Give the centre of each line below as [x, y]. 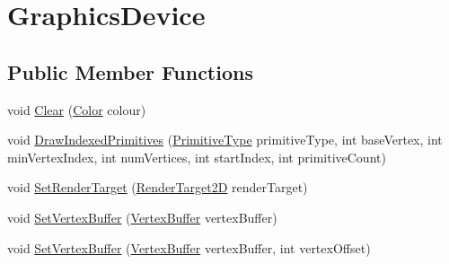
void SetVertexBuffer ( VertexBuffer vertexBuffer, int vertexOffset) [189, 247]
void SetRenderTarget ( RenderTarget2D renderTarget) [158, 187]
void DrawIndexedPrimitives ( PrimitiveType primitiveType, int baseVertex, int [225, 140]
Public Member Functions [130, 71]
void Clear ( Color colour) [77, 109]
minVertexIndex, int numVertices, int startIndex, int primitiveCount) [197, 157]
